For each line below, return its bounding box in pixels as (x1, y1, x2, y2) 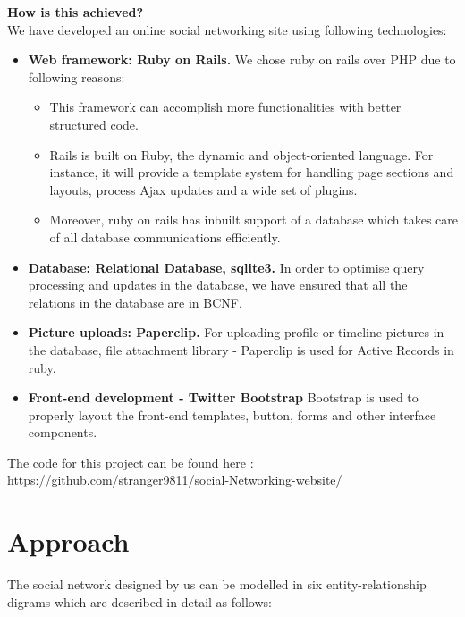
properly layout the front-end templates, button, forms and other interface (28, 405, 436, 424)
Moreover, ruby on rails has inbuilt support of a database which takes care (49, 210, 459, 229)
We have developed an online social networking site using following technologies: (7, 20, 447, 38)
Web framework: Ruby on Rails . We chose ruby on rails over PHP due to (28, 50, 456, 69)
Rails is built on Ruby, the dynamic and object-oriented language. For (49, 145, 434, 164)
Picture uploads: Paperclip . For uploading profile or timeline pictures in (28, 323, 444, 342)
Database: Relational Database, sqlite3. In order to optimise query (28, 258, 425, 276)
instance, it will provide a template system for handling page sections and (49, 163, 454, 182)
